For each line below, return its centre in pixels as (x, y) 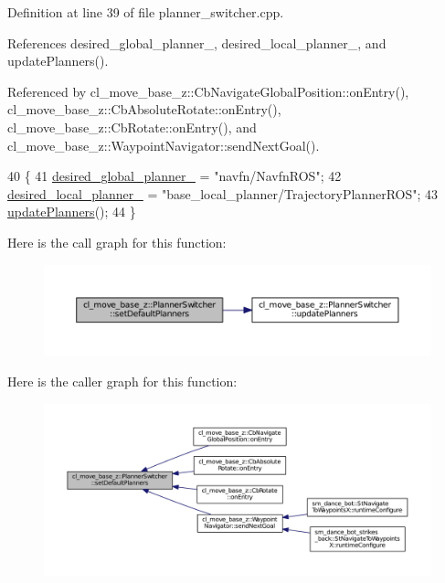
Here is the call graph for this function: (117, 242)
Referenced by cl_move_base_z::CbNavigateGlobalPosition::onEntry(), (208, 91)
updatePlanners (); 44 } (72, 212)
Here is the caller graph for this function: (122, 382)
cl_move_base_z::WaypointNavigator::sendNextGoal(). (164, 145)
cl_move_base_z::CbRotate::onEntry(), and (132, 127)
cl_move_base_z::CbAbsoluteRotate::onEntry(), (144, 109)
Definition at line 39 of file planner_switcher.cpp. (146, 12)
